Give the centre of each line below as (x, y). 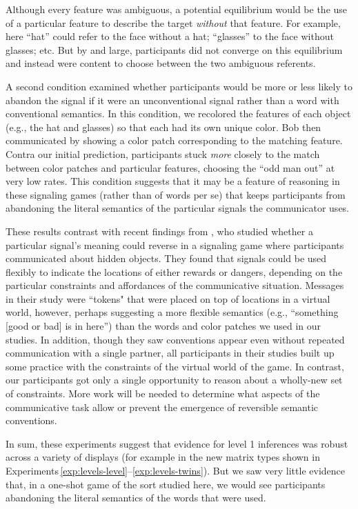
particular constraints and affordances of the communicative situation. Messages (175, 285)
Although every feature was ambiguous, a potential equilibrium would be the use (177, 9)
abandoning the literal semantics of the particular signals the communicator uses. (178, 208)
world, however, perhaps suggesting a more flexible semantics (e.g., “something (172, 312)
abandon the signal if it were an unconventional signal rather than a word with (172, 100)
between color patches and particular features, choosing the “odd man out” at (170, 167)
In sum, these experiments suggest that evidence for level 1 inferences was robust (177, 443)
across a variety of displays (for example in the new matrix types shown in (163, 457)
